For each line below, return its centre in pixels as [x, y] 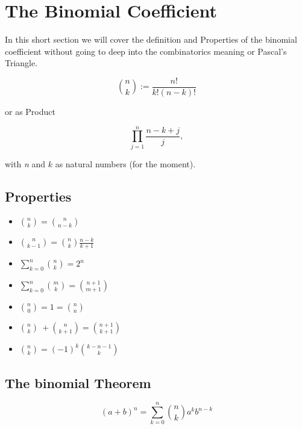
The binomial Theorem [78, 382]
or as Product [30, 111]
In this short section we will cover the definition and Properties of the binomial [151, 39]
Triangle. [21, 63]
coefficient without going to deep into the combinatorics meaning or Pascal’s [146, 51]
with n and [25, 163]
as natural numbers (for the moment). [125, 163]
